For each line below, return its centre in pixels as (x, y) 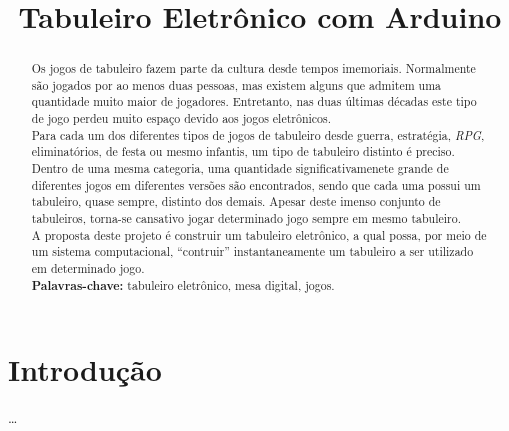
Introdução (85, 369)
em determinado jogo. (88, 268)
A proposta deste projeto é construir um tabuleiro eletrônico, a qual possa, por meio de (259, 234)
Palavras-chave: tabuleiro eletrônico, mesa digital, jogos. (183, 285)
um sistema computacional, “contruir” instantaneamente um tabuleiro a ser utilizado (252, 251)
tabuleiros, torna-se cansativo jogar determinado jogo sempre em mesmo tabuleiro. (246, 218)
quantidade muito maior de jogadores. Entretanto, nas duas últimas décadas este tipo (254, 101)
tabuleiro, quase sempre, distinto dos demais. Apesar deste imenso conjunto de (236, 201)
